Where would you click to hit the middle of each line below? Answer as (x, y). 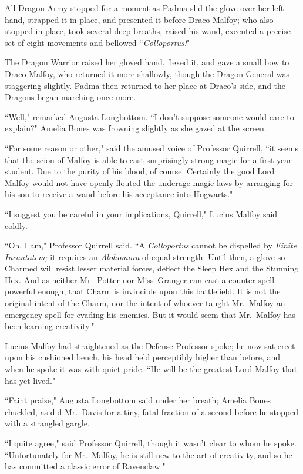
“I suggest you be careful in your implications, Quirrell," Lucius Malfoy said (141, 213)
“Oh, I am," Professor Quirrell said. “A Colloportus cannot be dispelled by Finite (151, 245)
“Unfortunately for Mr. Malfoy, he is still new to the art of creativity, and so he (149, 454)
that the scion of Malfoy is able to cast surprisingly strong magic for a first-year (148, 159)
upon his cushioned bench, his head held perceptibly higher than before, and (143, 357)
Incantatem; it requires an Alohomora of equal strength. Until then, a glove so (145, 256)
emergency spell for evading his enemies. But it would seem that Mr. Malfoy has (150, 314)
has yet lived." (30, 380)
